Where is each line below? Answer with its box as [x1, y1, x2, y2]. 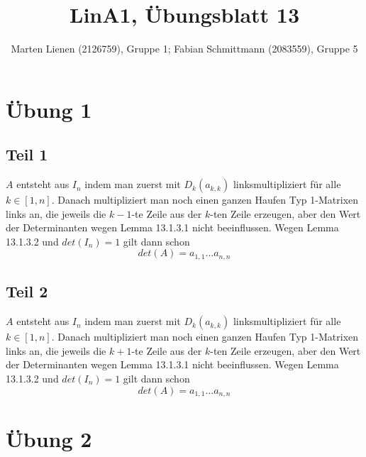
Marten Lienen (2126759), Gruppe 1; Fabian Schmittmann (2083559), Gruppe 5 [11, 41, 358, 56]
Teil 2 [6, 280, 48, 302]
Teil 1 [6, 143, 48, 165]
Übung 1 [6, 94, 92, 123]
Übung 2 [6, 424, 92, 453]
